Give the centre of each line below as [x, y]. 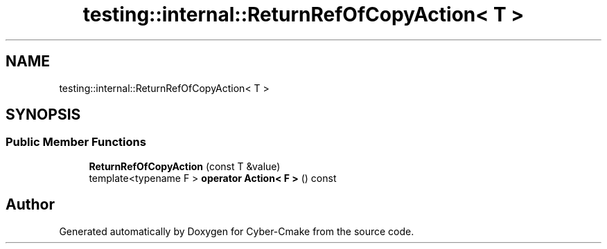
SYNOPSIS [43, 115]
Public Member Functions [76, 142]
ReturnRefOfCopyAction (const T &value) [185, 166]
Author [30, 205]
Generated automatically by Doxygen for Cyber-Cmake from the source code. [237, 231]
